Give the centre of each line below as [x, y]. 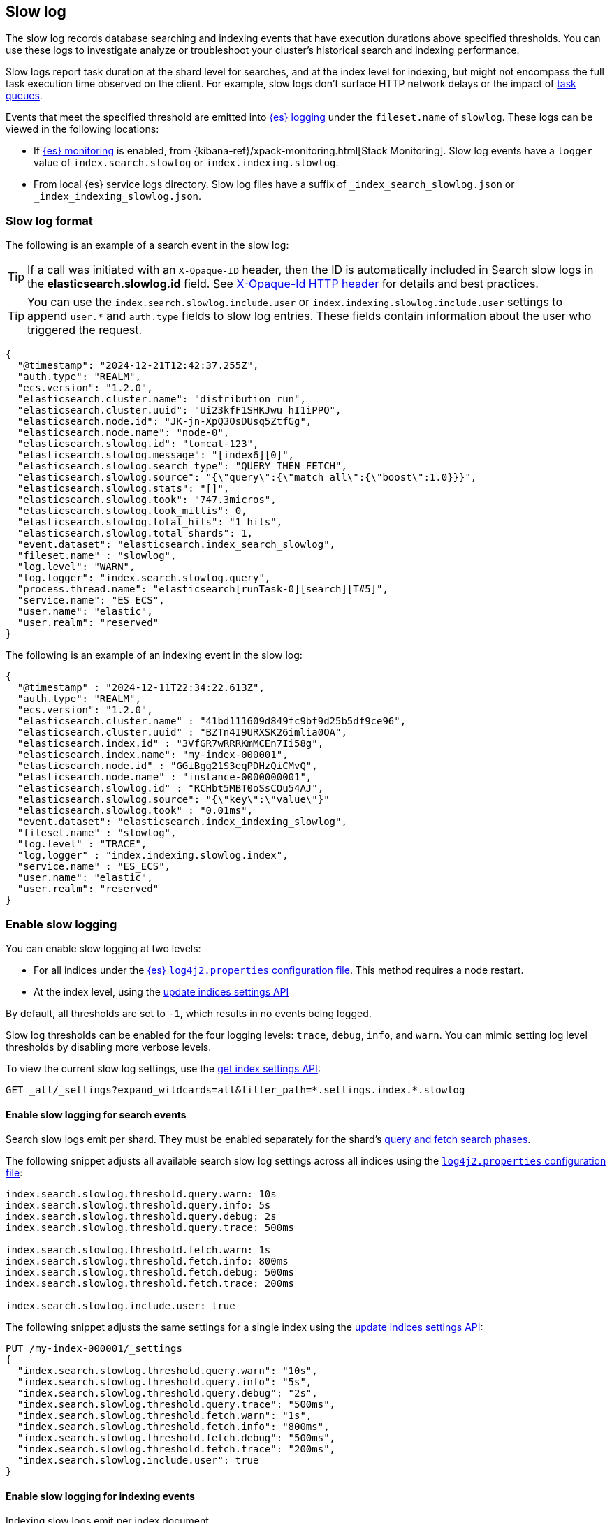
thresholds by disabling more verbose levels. [109, 1047]
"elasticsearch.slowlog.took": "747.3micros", [147, 500]
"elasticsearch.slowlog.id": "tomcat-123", [138, 444]
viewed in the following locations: [82, 129]
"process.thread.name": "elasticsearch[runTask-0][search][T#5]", [203, 589]
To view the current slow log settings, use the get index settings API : [163, 1068]
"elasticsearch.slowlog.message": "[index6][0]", [156, 455]
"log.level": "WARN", [76, 567]
